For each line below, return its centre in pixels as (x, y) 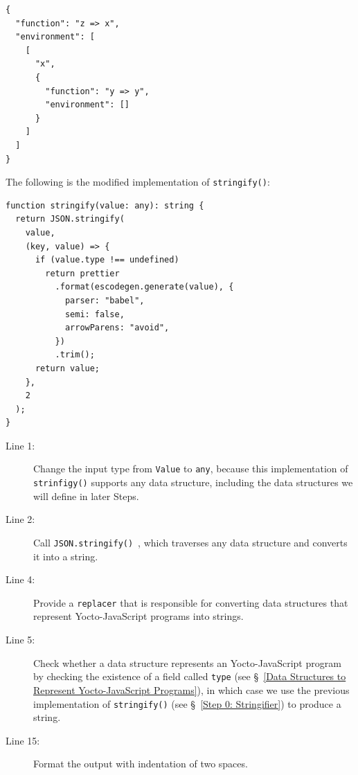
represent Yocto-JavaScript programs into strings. (138, 616)
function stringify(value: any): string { (105, 205)
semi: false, (95, 314)
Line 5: (20, 640)
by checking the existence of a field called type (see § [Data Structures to (190, 676)
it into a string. (66, 556)
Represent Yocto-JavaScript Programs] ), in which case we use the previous (191, 689)
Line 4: (20, 579)
